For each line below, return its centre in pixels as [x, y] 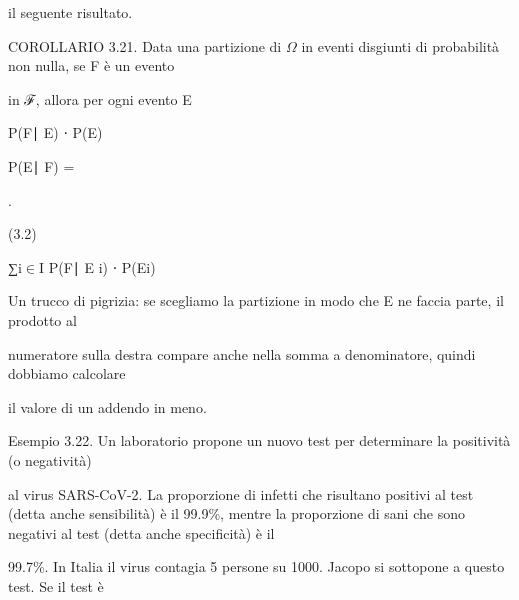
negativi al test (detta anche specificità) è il [141, 532]
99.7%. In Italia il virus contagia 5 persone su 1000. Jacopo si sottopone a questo [256, 566]
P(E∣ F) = [41, 165]
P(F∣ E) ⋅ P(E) [55, 132]
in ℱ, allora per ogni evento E [100, 98]
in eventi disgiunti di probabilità [400, 45]
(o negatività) [50, 459]
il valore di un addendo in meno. [107, 406]
